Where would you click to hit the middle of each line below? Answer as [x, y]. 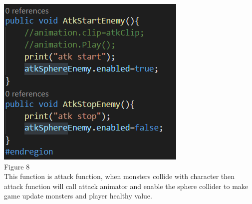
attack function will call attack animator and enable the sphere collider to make [126, 186]
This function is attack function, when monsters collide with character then [120, 176]
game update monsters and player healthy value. [78, 196]
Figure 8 [17, 166]
